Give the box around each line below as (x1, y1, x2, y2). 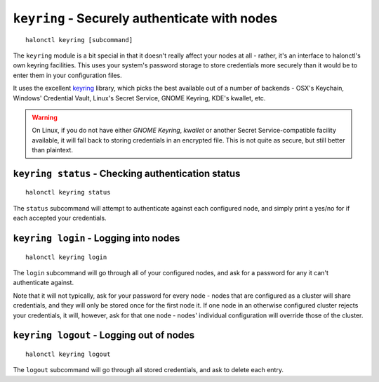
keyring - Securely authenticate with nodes (13, 11, 278, 26)
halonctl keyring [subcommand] (25, 36, 133, 44)
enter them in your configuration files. (13, 71, 122, 79)
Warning (32, 113, 58, 121)
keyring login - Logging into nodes (13, 232, 180, 244)
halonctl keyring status (25, 188, 111, 197)
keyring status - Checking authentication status (13, 167, 241, 179)
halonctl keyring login (25, 253, 107, 261)
